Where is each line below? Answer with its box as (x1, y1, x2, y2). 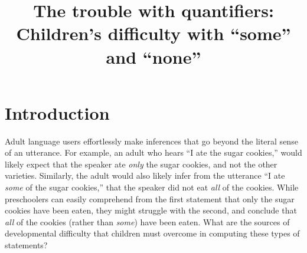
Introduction (5, 100, 110, 124)
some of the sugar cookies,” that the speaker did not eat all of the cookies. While (5, 181, 299, 193)
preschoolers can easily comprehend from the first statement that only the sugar (5, 192, 295, 205)
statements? (5, 239, 48, 251)
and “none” (106, 44, 201, 68)
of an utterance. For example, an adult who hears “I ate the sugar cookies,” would (5, 146, 302, 159)
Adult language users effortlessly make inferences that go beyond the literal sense (5, 134, 298, 147)
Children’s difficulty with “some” (16, 21, 291, 45)
